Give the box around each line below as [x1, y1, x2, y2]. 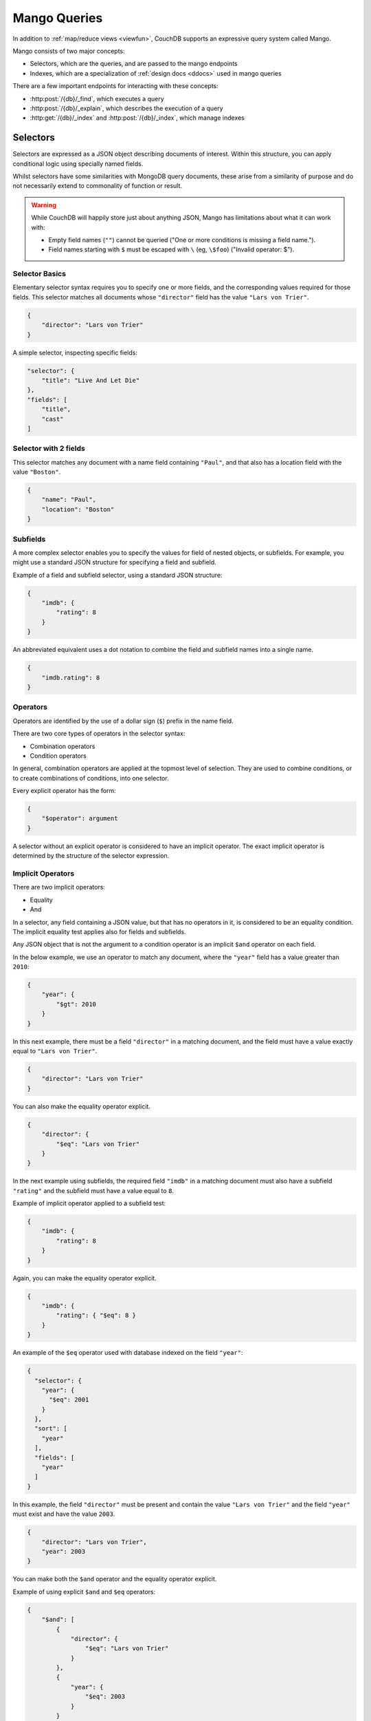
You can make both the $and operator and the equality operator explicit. [12, 1575, 217, 1583]
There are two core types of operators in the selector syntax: [12, 730, 185, 738]
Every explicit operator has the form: [12, 787, 116, 795]
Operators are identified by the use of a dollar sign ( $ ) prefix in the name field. [12, 717, 234, 725]
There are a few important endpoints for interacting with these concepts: [12, 82, 219, 90]
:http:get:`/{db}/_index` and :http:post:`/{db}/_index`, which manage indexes [30, 114, 245, 122]
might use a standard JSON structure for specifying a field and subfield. [12, 558, 216, 567]
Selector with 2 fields [12, 444, 86, 454]
